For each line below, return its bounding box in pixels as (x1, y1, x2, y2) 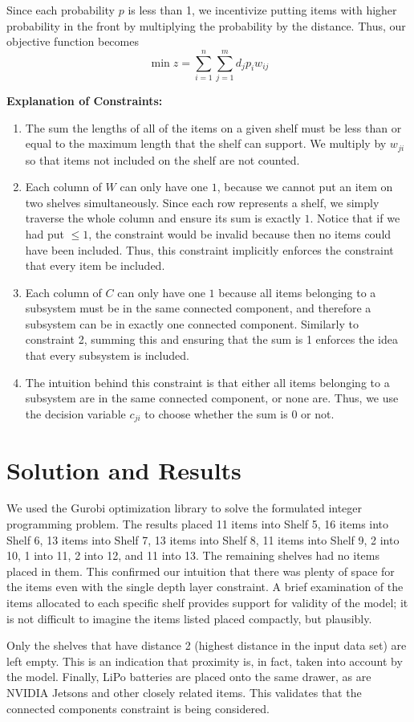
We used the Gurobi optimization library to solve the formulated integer (6, 500, 363, 516)
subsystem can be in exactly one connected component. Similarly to (25, 315, 359, 332)
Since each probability (6, 2, 116, 18)
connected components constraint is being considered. (6, 700, 270, 716)
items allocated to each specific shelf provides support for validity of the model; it (6, 594, 408, 610)
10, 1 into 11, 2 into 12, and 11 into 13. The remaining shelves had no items (6, 547, 379, 564)
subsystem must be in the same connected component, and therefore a (25, 300, 371, 316)
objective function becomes (6, 33, 139, 50)
